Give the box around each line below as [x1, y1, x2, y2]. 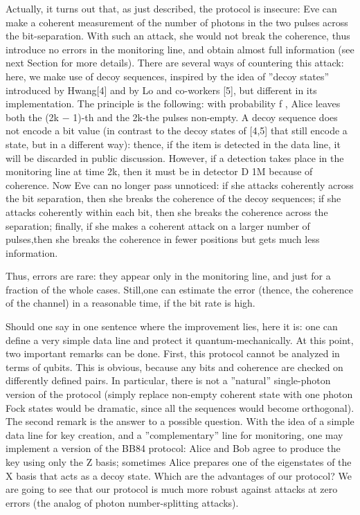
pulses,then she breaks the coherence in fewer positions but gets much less [6, 232, 320, 246]
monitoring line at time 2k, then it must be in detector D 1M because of [6, 164, 313, 179]
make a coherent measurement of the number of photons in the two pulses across [6, 15, 348, 29]
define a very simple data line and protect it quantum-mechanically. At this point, [6, 332, 354, 347]
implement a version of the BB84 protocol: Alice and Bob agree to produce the [6, 441, 341, 455]
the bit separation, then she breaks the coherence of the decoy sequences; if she [6, 191, 341, 206]
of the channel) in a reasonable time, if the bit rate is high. [6, 296, 255, 310]
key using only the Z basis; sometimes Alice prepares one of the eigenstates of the [6, 455, 352, 469]
